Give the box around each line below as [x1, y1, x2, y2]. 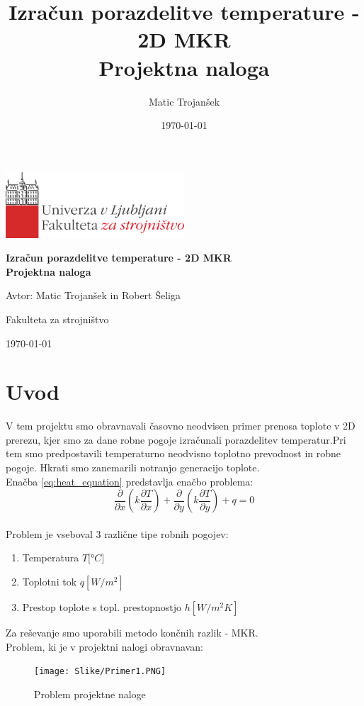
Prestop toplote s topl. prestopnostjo [22, 600, 182, 615]
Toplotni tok [22, 574, 77, 589]
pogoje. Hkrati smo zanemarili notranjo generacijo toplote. [6, 460, 260, 475]
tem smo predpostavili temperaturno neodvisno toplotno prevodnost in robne [6, 446, 341, 461]
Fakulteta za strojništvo [6, 311, 109, 326]
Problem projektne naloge [34, 686, 146, 701]
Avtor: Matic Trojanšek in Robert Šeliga [6, 288, 181, 303]
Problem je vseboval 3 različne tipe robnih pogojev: [6, 526, 229, 541]
